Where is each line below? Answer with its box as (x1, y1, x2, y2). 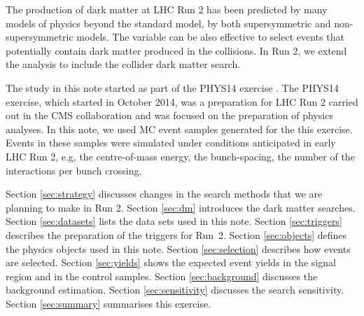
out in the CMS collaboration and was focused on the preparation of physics (6, 108, 333, 123)
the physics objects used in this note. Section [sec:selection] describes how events (6, 241, 351, 256)
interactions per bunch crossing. (6, 163, 142, 177)
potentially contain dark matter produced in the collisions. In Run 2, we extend (6, 43, 347, 57)
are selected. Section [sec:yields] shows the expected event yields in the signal (6, 255, 336, 270)
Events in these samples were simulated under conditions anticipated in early (6, 135, 336, 150)
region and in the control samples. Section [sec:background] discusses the (6, 268, 318, 283)
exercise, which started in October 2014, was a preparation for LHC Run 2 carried (6, 94, 358, 109)
